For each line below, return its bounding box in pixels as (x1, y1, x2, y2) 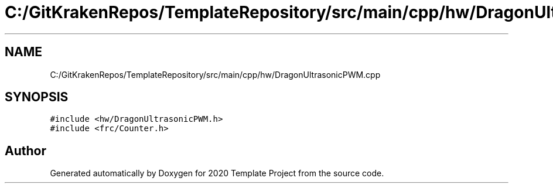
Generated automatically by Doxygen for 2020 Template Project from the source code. (50, 168, 384, 179)
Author (5, 143, 46, 158)
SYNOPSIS (5, 90, 69, 105)
